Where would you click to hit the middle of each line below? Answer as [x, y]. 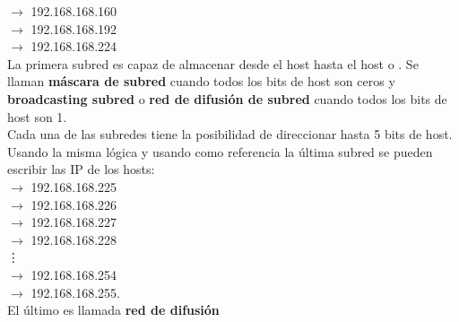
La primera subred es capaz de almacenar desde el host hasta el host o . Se [213, 63]
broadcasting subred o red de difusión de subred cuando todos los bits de [227, 98]
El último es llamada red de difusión [113, 310]
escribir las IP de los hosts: [81, 169]
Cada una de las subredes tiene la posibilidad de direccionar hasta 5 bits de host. [230, 134]
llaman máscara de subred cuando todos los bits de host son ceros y [201, 81]
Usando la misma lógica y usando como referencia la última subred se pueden [220, 151]
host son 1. [37, 116]
